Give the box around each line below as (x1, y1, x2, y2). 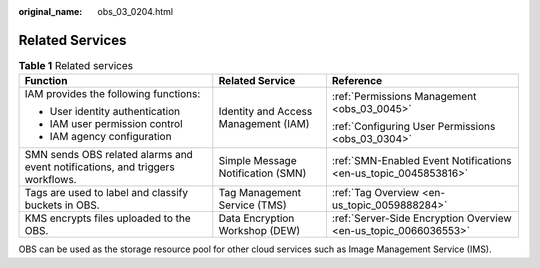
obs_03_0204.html (97, 6, 174, 17)
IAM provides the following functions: (24, 87, 201, 101)
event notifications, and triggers (24, 160, 175, 174)
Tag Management (218, 186, 302, 200)
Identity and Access (218, 105, 313, 119)
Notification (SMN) (218, 166, 307, 180)
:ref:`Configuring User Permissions (331, 120, 496, 134)
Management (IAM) (218, 117, 310, 131)
